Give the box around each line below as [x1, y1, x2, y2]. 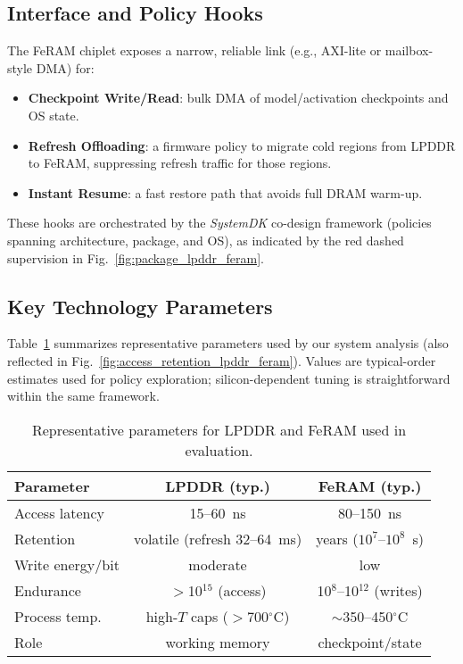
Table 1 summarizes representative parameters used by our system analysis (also [7, 334, 449, 353]
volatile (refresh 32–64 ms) [133, 527, 302, 549]
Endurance [14, 579, 81, 601]
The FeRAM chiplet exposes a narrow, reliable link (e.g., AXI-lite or [7, 41, 382, 60]
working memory [165, 631, 270, 652]
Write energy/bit [14, 553, 120, 575]
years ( [316, 527, 359, 549]
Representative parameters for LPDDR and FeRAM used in [31, 419, 407, 440]
